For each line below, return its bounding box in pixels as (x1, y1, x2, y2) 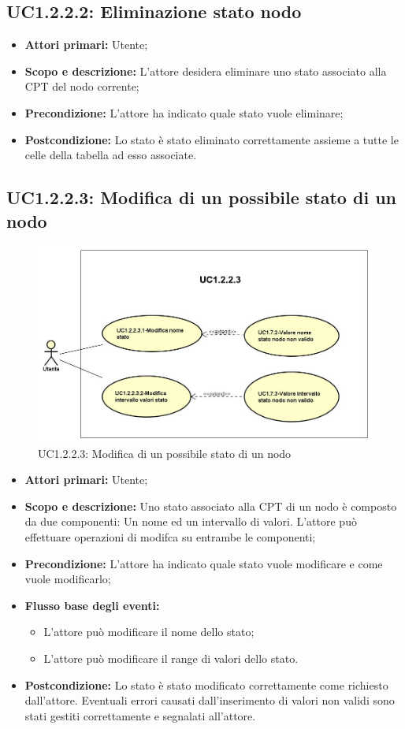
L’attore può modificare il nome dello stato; (43, 623, 255, 640)
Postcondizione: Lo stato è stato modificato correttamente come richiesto (24, 676, 388, 693)
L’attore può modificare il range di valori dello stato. (43, 650, 299, 667)
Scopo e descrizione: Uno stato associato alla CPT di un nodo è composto (24, 497, 397, 514)
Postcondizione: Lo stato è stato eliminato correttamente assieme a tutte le (24, 131, 399, 147)
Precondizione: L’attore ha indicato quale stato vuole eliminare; (24, 104, 344, 121)
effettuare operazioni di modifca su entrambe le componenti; (24, 529, 316, 545)
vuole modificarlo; (24, 571, 111, 587)
